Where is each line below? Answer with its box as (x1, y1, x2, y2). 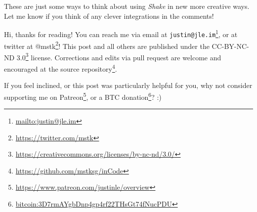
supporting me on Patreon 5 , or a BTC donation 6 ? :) (4, 90, 162, 102)
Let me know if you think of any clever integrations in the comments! (4, 10, 214, 21)
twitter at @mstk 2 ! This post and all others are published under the (4, 39, 210, 51)
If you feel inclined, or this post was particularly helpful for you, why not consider (4, 80, 253, 90)
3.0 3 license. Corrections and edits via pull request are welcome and (16, 50, 221, 62)
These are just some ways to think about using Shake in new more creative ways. (4, 1, 250, 11)
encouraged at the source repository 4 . (4, 62, 117, 74)
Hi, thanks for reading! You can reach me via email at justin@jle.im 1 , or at (4, 28, 238, 39)
